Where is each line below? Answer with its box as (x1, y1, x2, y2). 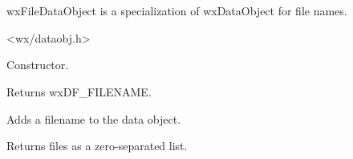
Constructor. (6, 56, 69, 73)
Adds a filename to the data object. (6, 110, 181, 127)
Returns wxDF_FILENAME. (6, 83, 152, 100)
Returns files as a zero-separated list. (6, 137, 188, 154)
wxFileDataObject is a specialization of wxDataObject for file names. (6, 2, 347, 19)
